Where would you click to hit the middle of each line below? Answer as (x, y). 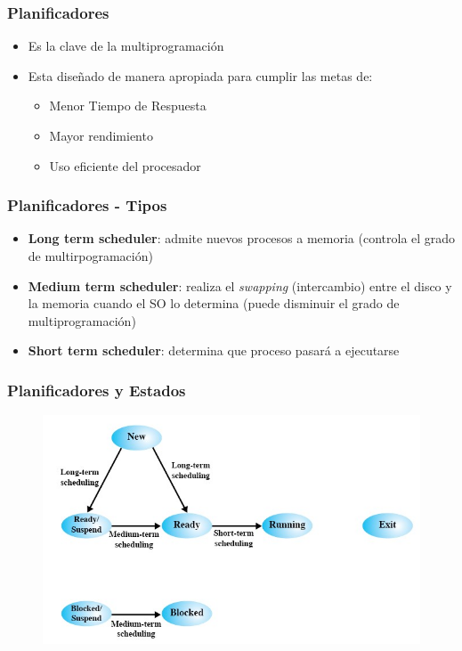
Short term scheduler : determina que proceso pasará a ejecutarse (214, 350)
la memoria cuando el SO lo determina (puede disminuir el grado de (214, 303)
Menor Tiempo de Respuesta (128, 106)
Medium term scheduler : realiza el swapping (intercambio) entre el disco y (240, 285)
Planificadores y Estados (97, 390)
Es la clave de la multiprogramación (126, 46)
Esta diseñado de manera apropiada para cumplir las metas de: (200, 75)
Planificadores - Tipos (87, 205)
